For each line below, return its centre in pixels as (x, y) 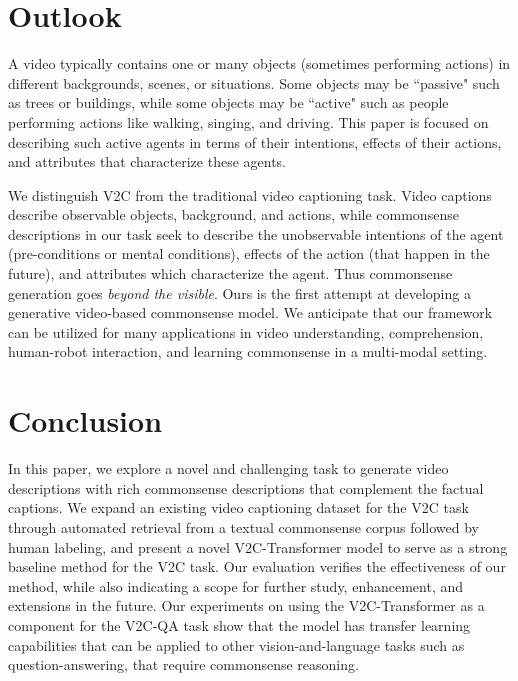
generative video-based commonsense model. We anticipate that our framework (250, 312)
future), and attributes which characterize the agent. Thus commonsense (230, 273)
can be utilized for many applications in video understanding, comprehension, (246, 331)
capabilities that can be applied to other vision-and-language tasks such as (236, 644)
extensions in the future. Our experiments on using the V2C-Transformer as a (246, 605)
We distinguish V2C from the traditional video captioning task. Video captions (250, 194)
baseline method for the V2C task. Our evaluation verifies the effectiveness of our (257, 566)
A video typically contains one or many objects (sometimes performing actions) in (259, 63)
